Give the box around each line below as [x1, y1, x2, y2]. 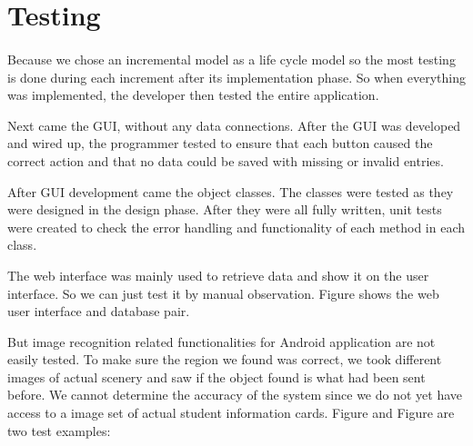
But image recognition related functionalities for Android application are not [7, 332, 436, 351]
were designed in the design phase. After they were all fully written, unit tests [7, 200, 442, 219]
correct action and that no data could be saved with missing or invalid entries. [7, 151, 444, 170]
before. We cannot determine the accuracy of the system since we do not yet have [7, 385, 462, 404]
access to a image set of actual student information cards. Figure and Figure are [7, 403, 455, 422]
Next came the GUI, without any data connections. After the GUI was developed [7, 115, 461, 134]
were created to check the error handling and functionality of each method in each [7, 217, 466, 236]
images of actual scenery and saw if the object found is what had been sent [7, 367, 426, 386]
